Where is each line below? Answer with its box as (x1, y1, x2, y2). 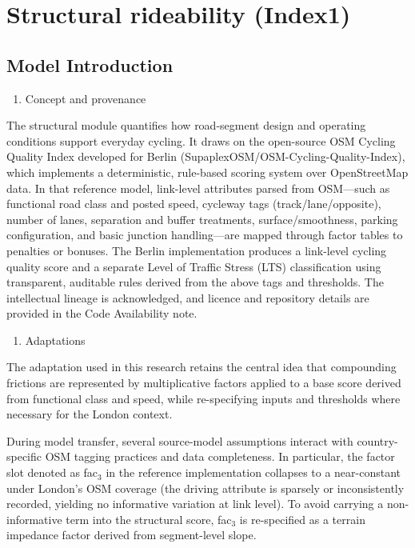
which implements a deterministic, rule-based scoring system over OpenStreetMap (6, 163, 409, 180)
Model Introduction (6, 52, 174, 77)
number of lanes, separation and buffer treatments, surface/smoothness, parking (6, 210, 398, 227)
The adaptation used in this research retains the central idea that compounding (6, 358, 397, 375)
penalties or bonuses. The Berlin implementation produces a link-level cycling (6, 242, 387, 258)
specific (6, 448, 42, 465)
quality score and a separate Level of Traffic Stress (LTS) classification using (6, 258, 381, 274)
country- (357, 432, 398, 449)
